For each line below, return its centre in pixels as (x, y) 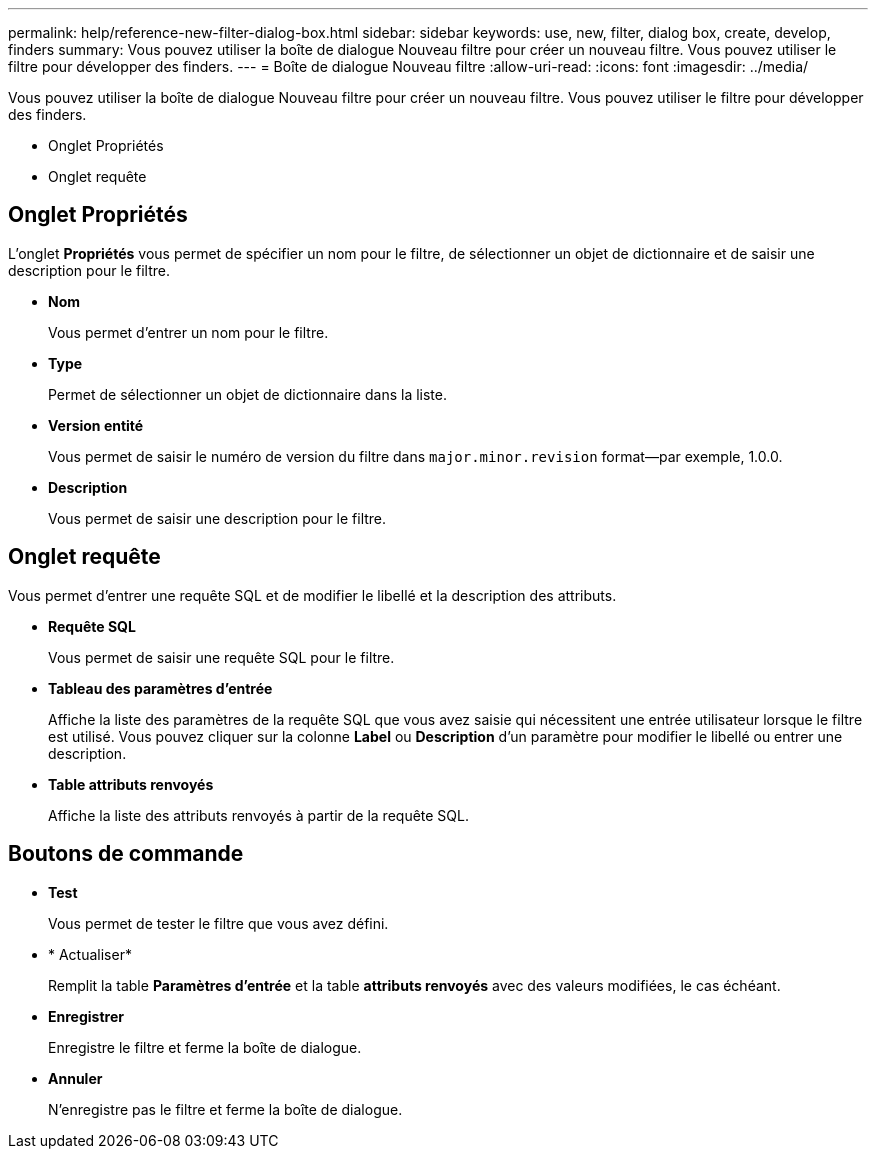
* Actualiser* (90, 954)
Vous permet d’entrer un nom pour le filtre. (188, 332)
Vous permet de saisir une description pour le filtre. (217, 518)
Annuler (75, 1078)
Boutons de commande (126, 854)
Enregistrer (86, 1016)
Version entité (96, 425)
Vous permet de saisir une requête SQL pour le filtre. (221, 657)
